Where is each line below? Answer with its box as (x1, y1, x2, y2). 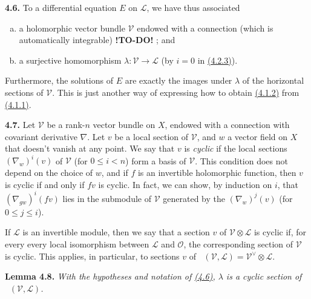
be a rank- (47, 118, 85, 131)
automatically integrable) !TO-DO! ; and (19, 33, 175, 46)
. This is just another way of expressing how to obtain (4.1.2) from (52, 86, 300, 98)
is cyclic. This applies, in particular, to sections (5, 249, 180, 262)
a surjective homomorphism (19, 53, 122, 66)
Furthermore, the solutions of (5, 74, 113, 87)
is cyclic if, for (254, 226, 306, 238)
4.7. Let (5, 118, 36, 131)
